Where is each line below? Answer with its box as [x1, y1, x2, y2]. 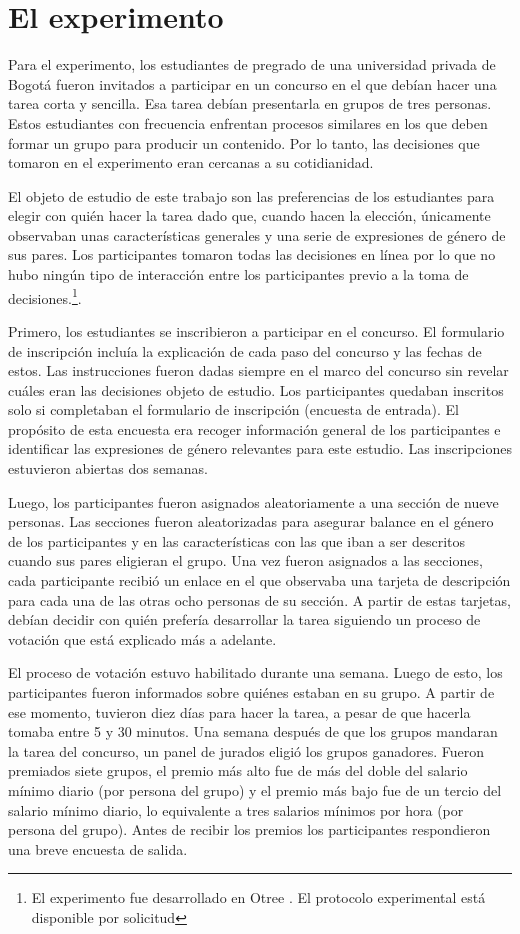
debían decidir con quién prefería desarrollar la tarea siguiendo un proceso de [8, 609, 481, 630]
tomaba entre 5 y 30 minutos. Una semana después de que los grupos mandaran [8, 721, 498, 742]
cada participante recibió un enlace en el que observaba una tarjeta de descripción [8, 570, 511, 591]
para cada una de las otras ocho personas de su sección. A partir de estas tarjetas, [8, 589, 511, 610]
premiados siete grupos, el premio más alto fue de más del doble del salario [8, 760, 468, 781]
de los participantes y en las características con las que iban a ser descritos [8, 530, 465, 551]
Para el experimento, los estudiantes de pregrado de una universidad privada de [8, 54, 496, 75]
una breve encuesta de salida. [8, 838, 188, 859]
